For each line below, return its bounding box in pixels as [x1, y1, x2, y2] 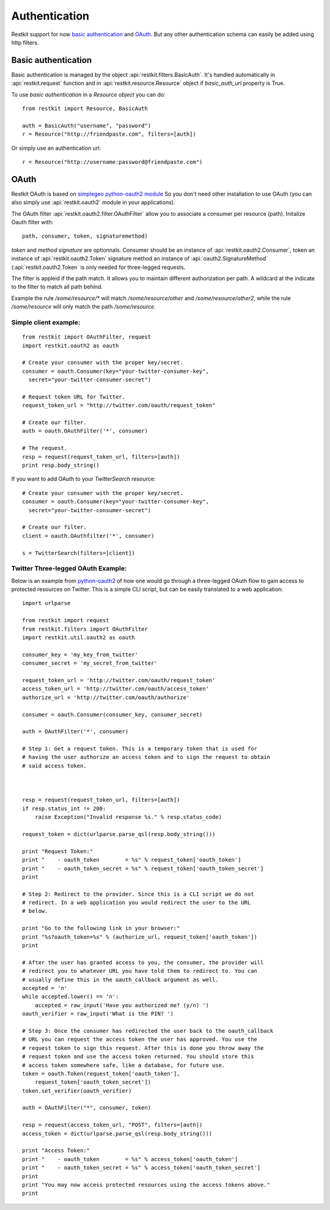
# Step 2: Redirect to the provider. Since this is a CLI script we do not [22, 890, 254, 898]
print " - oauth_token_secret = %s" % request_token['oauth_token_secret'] [22, 865, 264, 872]
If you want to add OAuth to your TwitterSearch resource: [11, 475, 156, 483]
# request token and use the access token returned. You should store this [22, 1053, 254, 1060]
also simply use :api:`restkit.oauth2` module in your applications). [11, 199, 175, 206]
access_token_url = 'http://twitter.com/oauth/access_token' [22, 685, 209, 692]
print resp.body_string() [22, 461, 100, 469]
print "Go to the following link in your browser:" [22, 925, 180, 932]
